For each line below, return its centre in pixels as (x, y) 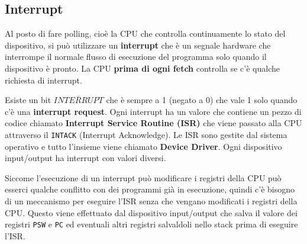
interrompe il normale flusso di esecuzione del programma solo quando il (136, 57)
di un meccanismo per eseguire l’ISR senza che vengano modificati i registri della (151, 200)
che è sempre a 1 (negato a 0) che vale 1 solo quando (202, 100)
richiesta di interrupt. (43, 80)
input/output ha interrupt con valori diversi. (85, 158)
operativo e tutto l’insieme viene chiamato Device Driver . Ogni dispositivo (143, 146)
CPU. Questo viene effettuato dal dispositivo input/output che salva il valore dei (151, 212)
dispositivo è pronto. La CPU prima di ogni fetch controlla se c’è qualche (142, 68)
